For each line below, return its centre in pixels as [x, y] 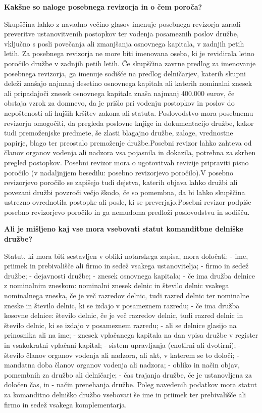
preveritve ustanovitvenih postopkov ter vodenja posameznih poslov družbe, [121, 34]
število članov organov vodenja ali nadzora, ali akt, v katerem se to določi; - [122, 355]
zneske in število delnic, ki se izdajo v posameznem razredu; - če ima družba [122, 305]
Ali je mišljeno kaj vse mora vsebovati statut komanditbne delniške [124, 229]
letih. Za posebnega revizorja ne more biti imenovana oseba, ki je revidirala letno [129, 53]
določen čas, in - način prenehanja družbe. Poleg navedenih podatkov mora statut [131, 384]
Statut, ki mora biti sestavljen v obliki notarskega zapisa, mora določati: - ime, [126, 256]
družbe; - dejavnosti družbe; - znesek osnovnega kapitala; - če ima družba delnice [129, 275]
